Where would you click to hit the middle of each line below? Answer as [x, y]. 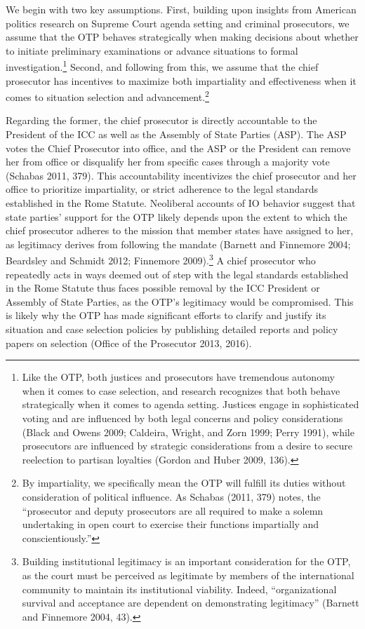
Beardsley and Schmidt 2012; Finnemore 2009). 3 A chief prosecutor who [161, 259]
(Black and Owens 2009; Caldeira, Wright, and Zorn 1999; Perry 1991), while [188, 432]
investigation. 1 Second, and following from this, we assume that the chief [162, 66]
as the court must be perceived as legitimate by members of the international [188, 575]
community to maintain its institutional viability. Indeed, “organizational [179, 589]
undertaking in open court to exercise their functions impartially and [171, 524]
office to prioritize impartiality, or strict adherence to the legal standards [162, 189]
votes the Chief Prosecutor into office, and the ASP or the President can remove [178, 148]
